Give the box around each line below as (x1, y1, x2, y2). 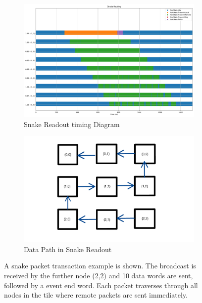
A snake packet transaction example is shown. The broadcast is (4, 260, 196, 271)
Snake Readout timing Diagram (24, 119, 120, 129)
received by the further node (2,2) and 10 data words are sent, (4, 270, 193, 281)
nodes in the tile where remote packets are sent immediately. (4, 290, 188, 300)
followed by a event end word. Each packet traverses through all (4, 280, 198, 290)
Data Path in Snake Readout (24, 244, 112, 254)
